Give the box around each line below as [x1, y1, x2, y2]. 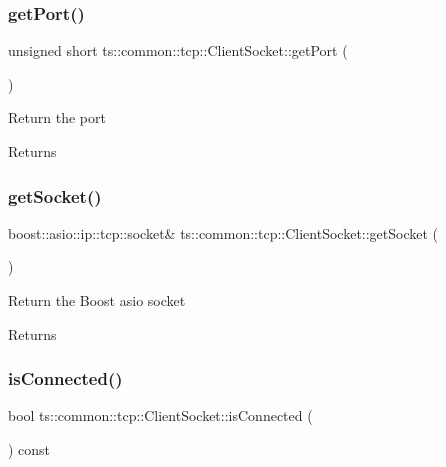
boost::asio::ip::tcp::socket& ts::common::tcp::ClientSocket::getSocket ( [8, 222, 439, 243]
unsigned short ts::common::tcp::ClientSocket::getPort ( [8, 40, 348, 61]
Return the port [8, 107, 106, 128]
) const [8, 439, 51, 459]
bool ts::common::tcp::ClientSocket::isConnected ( [8, 405, 313, 426]
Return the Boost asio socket [8, 290, 186, 310]
